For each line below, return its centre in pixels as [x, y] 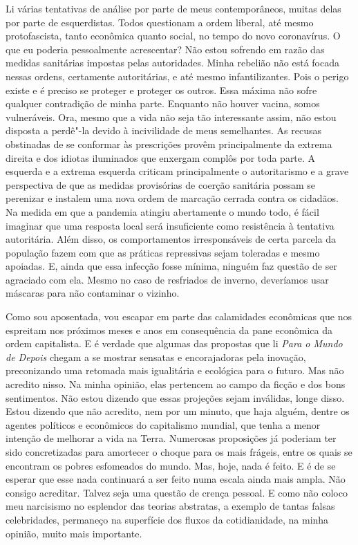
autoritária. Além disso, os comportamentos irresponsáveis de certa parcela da [171, 239]
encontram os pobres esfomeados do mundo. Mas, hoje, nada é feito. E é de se [171, 465]
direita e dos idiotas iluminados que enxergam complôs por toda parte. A [161, 157]
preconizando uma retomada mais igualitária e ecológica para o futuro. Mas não [175, 370]
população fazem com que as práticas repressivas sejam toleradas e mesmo [163, 252]
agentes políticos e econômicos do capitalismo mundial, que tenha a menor [163, 424]
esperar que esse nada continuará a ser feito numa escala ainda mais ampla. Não [176, 479]
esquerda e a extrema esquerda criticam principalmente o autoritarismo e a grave [177, 171]
